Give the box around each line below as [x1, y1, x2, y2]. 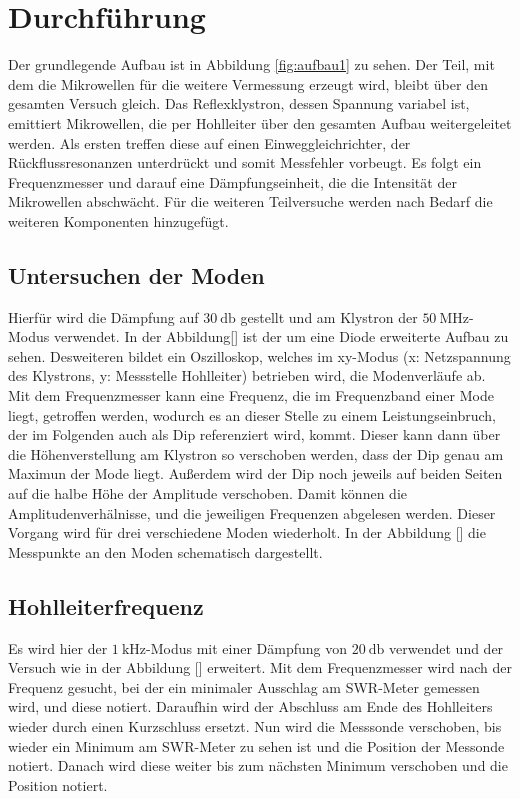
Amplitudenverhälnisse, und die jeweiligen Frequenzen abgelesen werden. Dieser [8, 502, 496, 523]
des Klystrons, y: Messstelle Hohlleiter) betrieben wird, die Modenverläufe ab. [8, 365, 486, 386]
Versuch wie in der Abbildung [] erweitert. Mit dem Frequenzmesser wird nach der [8, 657, 512, 678]
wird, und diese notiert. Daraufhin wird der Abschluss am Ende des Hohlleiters [8, 696, 493, 717]
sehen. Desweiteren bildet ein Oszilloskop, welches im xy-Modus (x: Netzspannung [8, 345, 511, 366]
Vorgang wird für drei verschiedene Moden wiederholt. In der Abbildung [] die [8, 522, 486, 543]
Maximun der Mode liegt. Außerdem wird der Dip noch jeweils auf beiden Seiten [8, 463, 503, 484]
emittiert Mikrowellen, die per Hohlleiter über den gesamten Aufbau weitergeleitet [8, 112, 512, 133]
